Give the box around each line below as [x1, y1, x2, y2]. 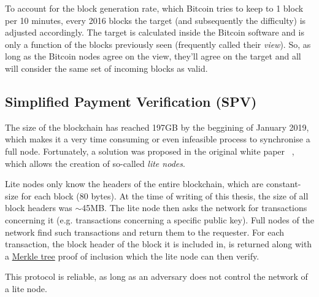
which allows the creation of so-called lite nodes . [5, 156, 185, 169]
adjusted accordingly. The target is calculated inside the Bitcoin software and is [5, 26, 304, 39]
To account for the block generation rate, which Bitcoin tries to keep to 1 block [5, 2, 304, 14]
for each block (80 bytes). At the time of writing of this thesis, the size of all [21, 189, 309, 202]
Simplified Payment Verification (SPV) [5, 91, 257, 110]
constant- [266, 177, 301, 190]
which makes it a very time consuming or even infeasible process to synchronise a [5, 133, 310, 145]
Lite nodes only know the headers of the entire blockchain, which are [5, 177, 264, 190]
